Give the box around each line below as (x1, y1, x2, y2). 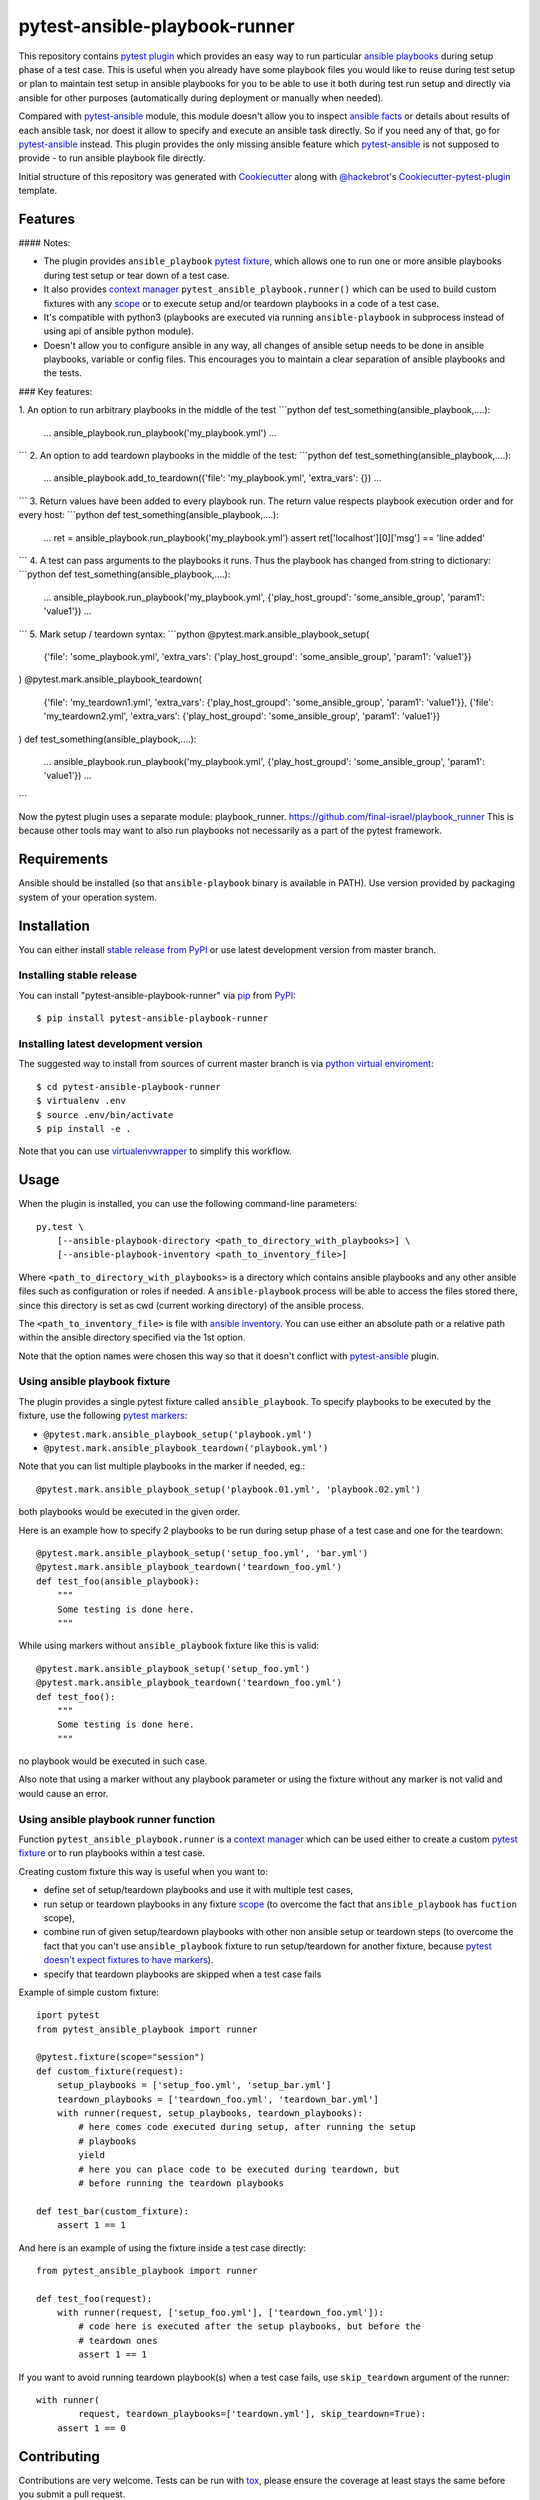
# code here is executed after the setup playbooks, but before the (78, 2321, 422, 2332)
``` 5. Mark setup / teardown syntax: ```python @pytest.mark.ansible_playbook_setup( (18, 628, 370, 640)
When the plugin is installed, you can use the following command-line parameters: (18, 1198, 358, 1210)
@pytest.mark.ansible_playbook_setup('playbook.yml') (43, 1428, 313, 1440)
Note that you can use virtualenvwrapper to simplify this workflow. (18, 1145, 292, 1157)
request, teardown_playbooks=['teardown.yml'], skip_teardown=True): (78, 2408, 427, 2420)
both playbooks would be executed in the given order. (18, 1506, 240, 1518)
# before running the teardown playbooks (78, 2177, 285, 2189)
